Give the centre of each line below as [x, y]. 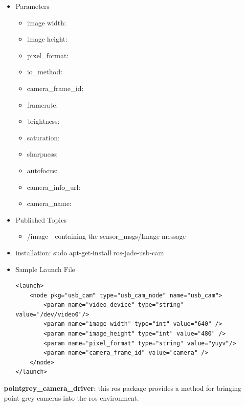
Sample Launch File [45, 269]
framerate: [43, 104]
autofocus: [42, 170]
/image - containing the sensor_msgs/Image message [106, 236]
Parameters [32, 6]
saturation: [43, 137]
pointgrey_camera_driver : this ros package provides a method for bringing [123, 388]
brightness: [43, 121]
